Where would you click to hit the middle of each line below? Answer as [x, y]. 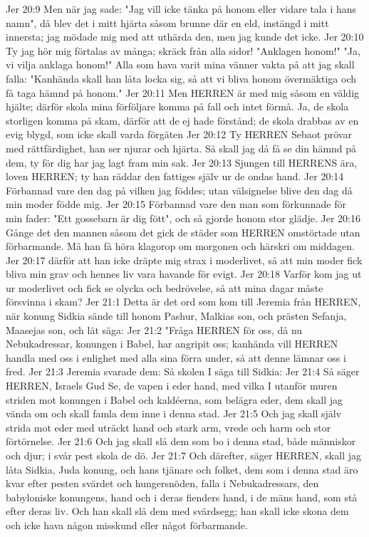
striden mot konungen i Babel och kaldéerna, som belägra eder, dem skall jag [175, 399]
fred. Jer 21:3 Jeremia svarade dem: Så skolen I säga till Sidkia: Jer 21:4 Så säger [183, 371]
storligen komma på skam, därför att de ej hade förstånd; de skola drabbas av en [182, 120]
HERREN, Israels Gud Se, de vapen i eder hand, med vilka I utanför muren [172, 386]
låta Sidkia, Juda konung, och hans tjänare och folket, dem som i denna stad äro [182, 469]
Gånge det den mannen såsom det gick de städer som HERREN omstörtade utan [183, 232]
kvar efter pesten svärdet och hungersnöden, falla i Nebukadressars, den [162, 483]
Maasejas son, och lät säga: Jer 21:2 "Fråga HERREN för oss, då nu [154, 329]
